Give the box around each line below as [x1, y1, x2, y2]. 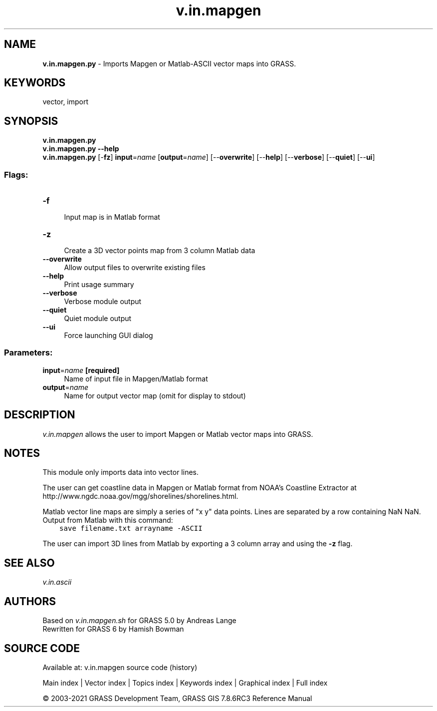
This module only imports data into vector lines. [42, 468, 199, 477]
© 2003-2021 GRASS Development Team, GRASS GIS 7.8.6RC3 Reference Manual [42, 694, 312, 703]
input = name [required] [42, 365, 120, 374]
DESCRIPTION [4, 408, 75, 421]
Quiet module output [64, 314, 132, 323]
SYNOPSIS [4, 114, 58, 127]
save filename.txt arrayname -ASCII [59, 524, 203, 533]
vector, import [42, 97, 89, 106]
